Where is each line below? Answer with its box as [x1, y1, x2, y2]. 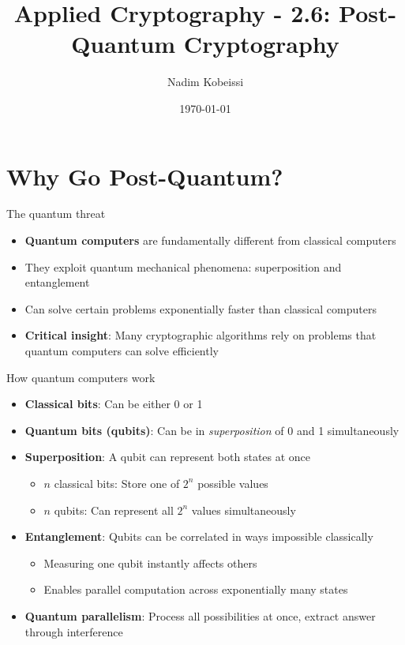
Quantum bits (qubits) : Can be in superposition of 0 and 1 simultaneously [24, 422, 399, 438]
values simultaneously [191, 501, 296, 518]
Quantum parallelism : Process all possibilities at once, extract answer [24, 607, 376, 624]
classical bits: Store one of [54, 474, 180, 491]
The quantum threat [6, 205, 106, 222]
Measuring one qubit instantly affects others [43, 554, 257, 571]
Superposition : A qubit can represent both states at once [24, 448, 311, 465]
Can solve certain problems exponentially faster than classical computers [24, 300, 377, 317]
